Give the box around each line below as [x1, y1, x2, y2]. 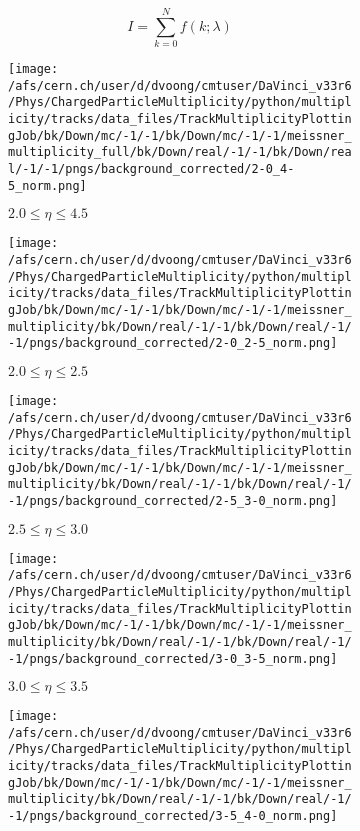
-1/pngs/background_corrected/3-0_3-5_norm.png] [8, 651, 338, 666]
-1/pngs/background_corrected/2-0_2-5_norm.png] [8, 336, 338, 351]
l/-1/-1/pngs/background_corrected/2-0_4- [8, 162, 295, 177]
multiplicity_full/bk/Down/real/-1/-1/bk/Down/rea [8, 145, 352, 160]
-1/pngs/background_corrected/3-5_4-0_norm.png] [8, 809, 338, 824]
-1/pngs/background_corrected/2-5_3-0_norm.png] [8, 493, 338, 508]
